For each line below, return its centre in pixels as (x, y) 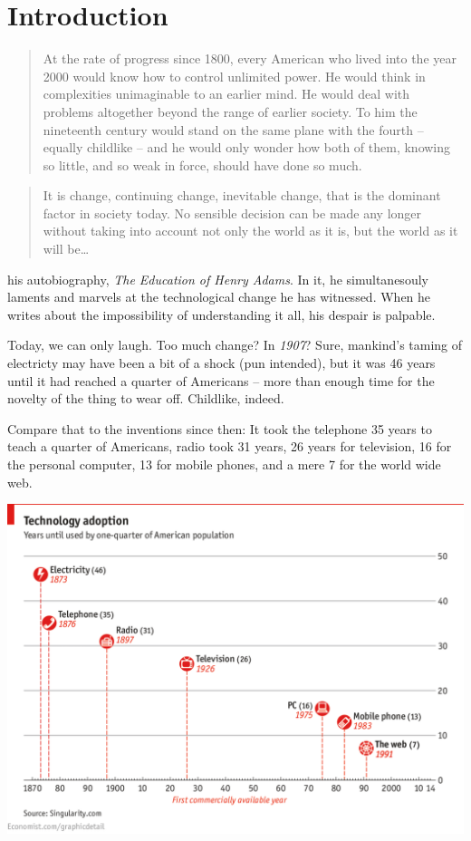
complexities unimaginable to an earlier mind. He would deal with (226, 94)
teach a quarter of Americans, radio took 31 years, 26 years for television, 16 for (230, 446)
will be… (66, 249)
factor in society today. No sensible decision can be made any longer (232, 213)
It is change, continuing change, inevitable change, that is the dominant (242, 195)
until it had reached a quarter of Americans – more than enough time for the (221, 380)
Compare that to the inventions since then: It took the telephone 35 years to (220, 428)
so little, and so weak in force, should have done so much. (202, 164)
